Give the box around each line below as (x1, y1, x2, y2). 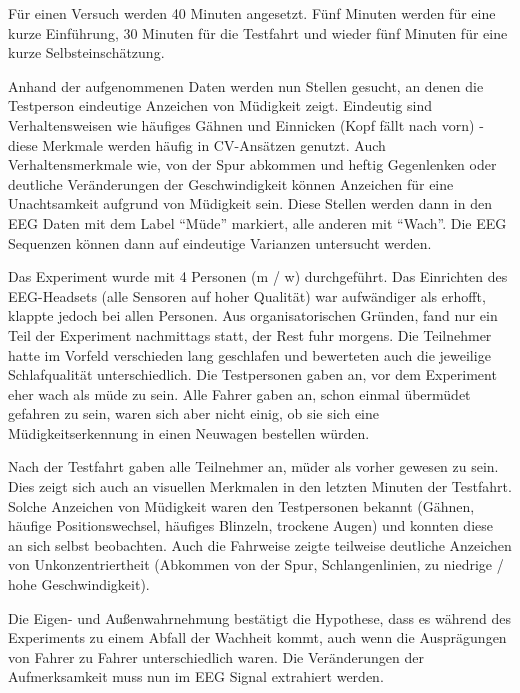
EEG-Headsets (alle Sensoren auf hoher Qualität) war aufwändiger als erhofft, (8, 285, 486, 306)
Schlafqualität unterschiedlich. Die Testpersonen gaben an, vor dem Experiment (8, 364, 497, 385)
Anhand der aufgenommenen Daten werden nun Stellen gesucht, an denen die (8, 75, 484, 96)
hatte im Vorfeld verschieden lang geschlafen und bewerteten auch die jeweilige (8, 344, 491, 365)
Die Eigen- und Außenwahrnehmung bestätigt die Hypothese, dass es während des (8, 607, 511, 628)
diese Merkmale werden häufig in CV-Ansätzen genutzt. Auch (8, 134, 386, 155)
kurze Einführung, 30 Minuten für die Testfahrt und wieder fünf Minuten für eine (8, 22, 508, 43)
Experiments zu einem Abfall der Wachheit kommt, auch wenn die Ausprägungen (8, 627, 507, 648)
